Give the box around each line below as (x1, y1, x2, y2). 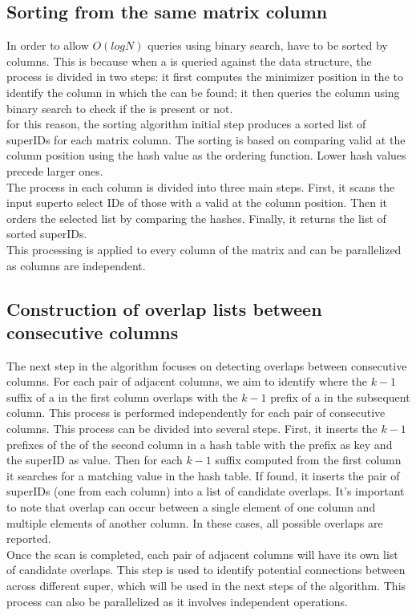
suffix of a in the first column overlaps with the (6, 388, 238, 405)
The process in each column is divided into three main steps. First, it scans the (6, 178, 395, 195)
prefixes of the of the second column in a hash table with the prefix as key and (6, 435, 393, 452)
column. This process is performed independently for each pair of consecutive (6, 404, 386, 421)
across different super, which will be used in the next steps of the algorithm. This (6, 577, 406, 594)
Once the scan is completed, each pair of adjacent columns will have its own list (6, 545, 398, 562)
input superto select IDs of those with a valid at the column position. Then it (6, 194, 388, 211)
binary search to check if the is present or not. (6, 99, 233, 116)
